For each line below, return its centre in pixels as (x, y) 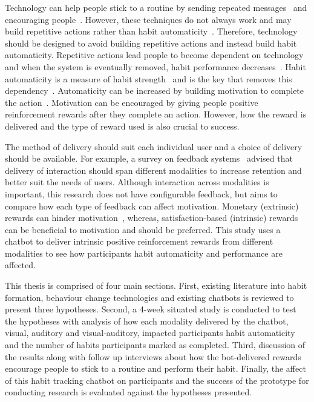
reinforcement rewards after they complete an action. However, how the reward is (156, 114)
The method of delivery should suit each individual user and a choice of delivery (154, 146)
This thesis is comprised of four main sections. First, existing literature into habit (156, 285)
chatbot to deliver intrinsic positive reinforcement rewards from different (139, 241)
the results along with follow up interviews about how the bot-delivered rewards (153, 356)
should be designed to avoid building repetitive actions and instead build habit (151, 43)
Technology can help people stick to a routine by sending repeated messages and (156, 7)
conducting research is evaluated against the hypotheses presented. (129, 392)
